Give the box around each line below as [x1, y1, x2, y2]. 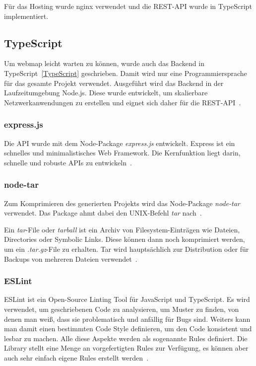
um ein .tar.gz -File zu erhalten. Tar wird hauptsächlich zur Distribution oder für [4, 243, 249, 254]
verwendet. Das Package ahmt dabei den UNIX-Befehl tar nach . [4, 208, 202, 218]
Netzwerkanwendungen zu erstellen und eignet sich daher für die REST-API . [4, 97, 241, 107]
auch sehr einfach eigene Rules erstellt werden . [4, 352, 149, 363]
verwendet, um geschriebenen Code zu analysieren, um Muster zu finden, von [4, 303, 239, 314]
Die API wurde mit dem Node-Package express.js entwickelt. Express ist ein [4, 138, 235, 148]
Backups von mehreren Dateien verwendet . [4, 253, 137, 264]
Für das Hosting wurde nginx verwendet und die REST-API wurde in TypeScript [4, 1, 252, 11]
